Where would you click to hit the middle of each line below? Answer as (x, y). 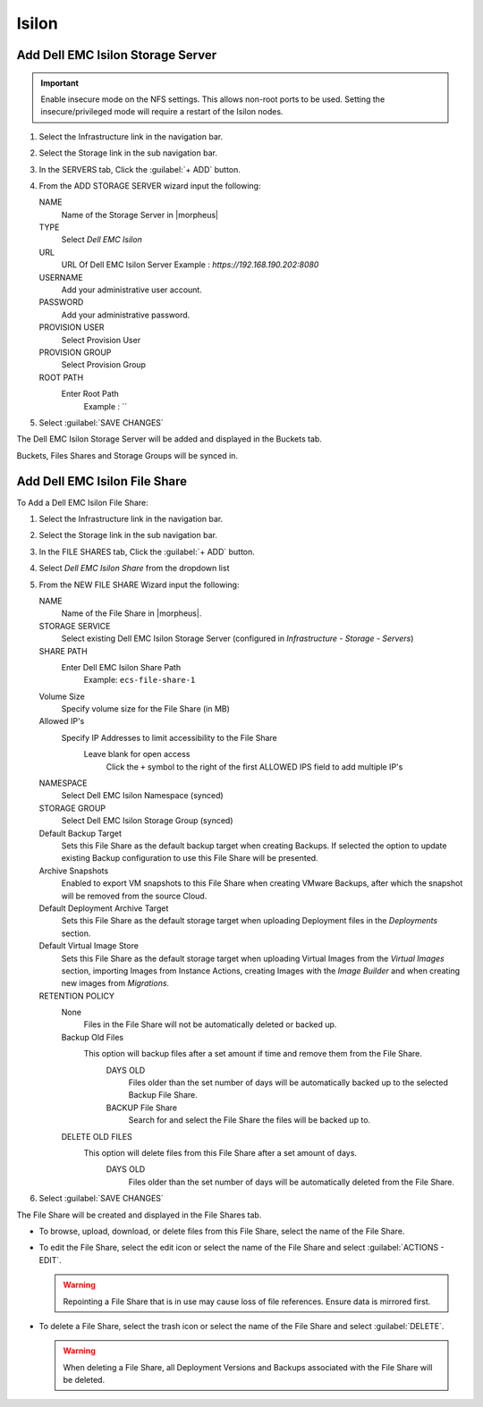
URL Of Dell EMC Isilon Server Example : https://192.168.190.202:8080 (190, 265)
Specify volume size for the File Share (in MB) (145, 709)
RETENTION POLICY (77, 996)
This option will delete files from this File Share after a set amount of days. (220, 1152)
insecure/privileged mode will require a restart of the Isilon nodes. (162, 112)
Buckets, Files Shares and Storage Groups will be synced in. (127, 455)
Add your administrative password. (126, 315)
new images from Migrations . (115, 983)
